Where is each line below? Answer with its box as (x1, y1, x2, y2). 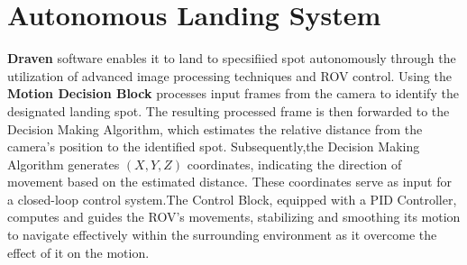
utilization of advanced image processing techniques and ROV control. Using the (7, 66, 452, 85)
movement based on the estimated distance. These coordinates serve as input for (7, 172, 452, 191)
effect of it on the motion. (7, 242, 150, 261)
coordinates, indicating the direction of (187, 154, 402, 173)
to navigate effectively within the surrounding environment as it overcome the (7, 225, 437, 244)
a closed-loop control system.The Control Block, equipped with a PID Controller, (7, 189, 457, 208)
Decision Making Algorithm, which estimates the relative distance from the (7, 119, 423, 138)
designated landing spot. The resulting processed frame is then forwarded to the (7, 101, 450, 120)
